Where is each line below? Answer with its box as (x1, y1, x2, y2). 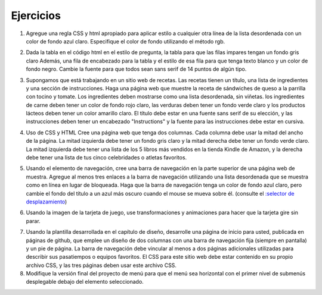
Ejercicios (11, 9, 61, 22)
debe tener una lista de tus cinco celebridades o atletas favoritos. (26, 154, 187, 161)
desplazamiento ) (26, 198, 67, 205)
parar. (26, 217, 41, 224)
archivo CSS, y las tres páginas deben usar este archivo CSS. (26, 262, 177, 269)
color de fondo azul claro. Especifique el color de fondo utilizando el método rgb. (26, 37, 225, 45)
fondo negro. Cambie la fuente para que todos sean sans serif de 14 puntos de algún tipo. (26, 65, 247, 73)
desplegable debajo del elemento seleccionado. (26, 278, 144, 285)
